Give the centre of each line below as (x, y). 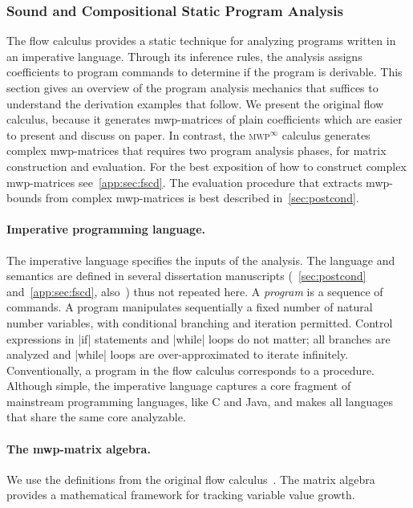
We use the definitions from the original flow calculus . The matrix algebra (191, 479)
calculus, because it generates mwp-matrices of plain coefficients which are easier (204, 119)
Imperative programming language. (106, 229)
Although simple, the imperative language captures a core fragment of (179, 386)
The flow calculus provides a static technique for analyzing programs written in (201, 41)
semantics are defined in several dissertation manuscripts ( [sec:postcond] (186, 276)
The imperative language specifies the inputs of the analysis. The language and (201, 260)
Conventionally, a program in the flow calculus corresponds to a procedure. (190, 370)
